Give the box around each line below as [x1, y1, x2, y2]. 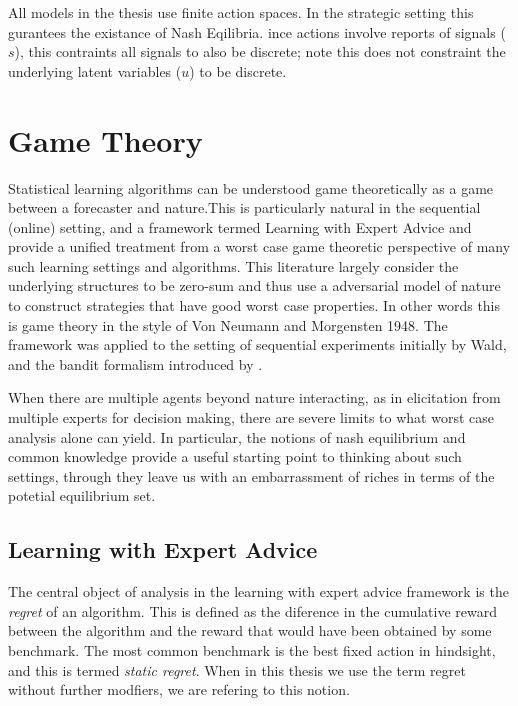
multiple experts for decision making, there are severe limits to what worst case [8, 407, 494, 428]
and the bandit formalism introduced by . [8, 353, 263, 374]
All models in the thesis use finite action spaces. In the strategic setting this [8, 2, 474, 22]
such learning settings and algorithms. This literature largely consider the [8, 255, 459, 276]
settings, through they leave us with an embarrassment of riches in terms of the [8, 465, 495, 486]
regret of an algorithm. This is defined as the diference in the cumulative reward [8, 600, 498, 621]
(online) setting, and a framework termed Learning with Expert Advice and [8, 216, 472, 237]
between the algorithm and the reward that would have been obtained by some [8, 620, 492, 641]
